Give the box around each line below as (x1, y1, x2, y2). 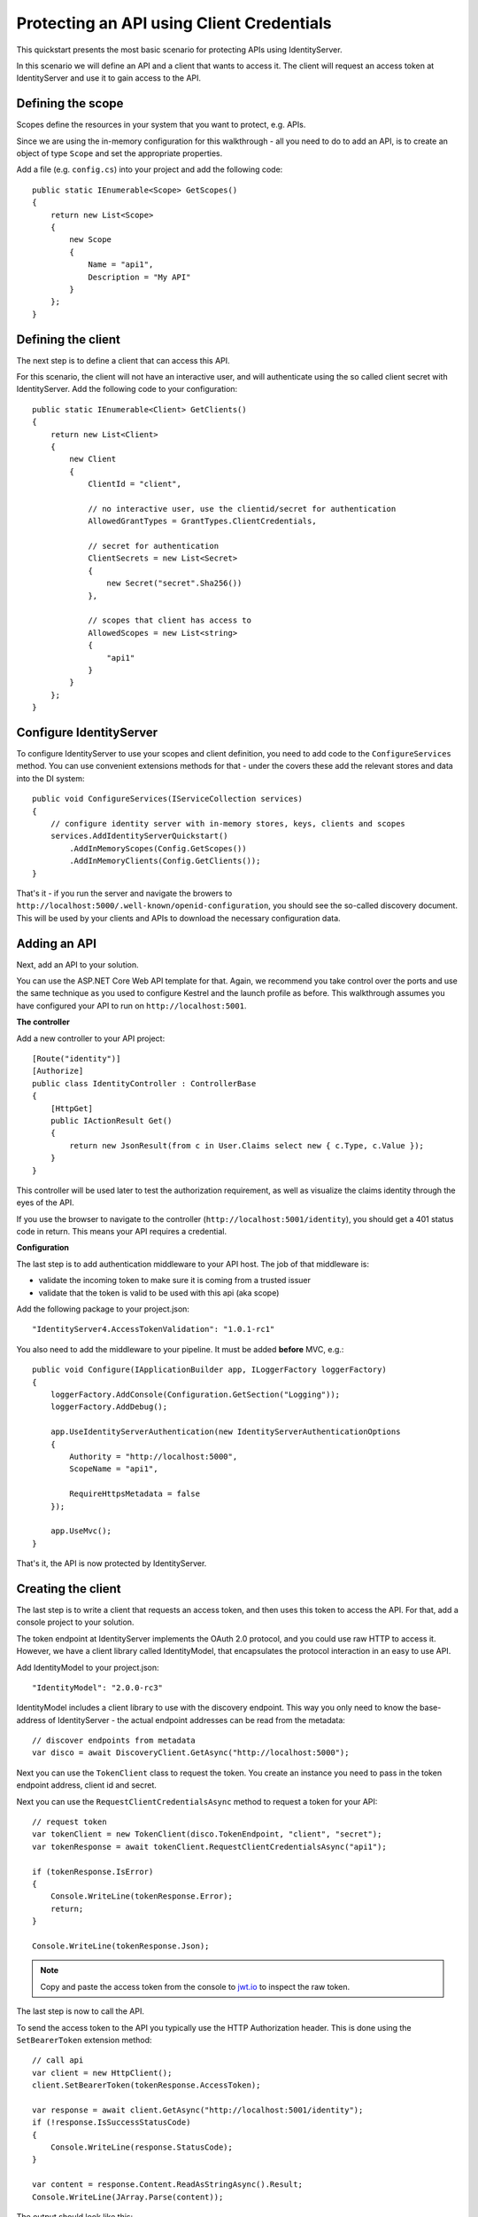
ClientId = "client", (88, 479, 181, 490)
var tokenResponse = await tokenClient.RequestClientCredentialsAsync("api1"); (32, 1841, 387, 1852)
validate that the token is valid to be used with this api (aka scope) (38, 1287, 280, 1298)
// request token (32, 1817, 107, 1827)
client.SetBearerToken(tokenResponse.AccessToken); (32, 2080, 261, 2090)
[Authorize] (32, 1066, 84, 1077)
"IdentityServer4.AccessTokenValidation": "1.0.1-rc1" (32, 1324, 275, 1335)
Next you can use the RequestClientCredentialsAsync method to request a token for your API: (16, 1796, 378, 1806)
